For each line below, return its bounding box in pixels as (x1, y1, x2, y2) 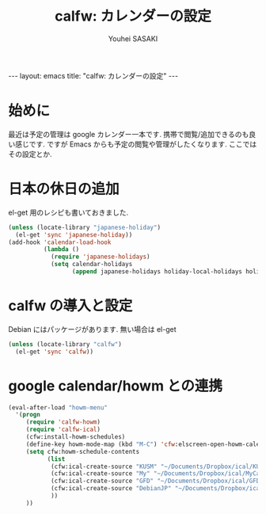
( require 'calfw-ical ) (25, 425, 101, 434)
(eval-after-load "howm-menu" (8, 403, 108, 412)
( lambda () (43, 246, 80, 253)
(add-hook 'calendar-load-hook (8, 238, 112, 246)
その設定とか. (8, 149, 53, 158)
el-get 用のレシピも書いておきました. (8, 208, 129, 217)
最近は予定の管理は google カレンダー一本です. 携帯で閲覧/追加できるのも (8, 129, 249, 139)
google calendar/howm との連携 (8, 377, 223, 394)
